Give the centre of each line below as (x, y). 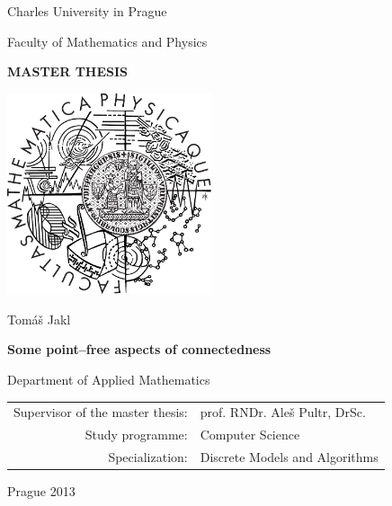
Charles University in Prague (87, 11)
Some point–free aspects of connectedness (139, 349)
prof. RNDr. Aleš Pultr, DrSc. (283, 412)
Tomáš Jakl (39, 319)
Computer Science (250, 435)
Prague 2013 (41, 491)
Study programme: (136, 435)
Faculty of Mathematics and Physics (107, 41)
